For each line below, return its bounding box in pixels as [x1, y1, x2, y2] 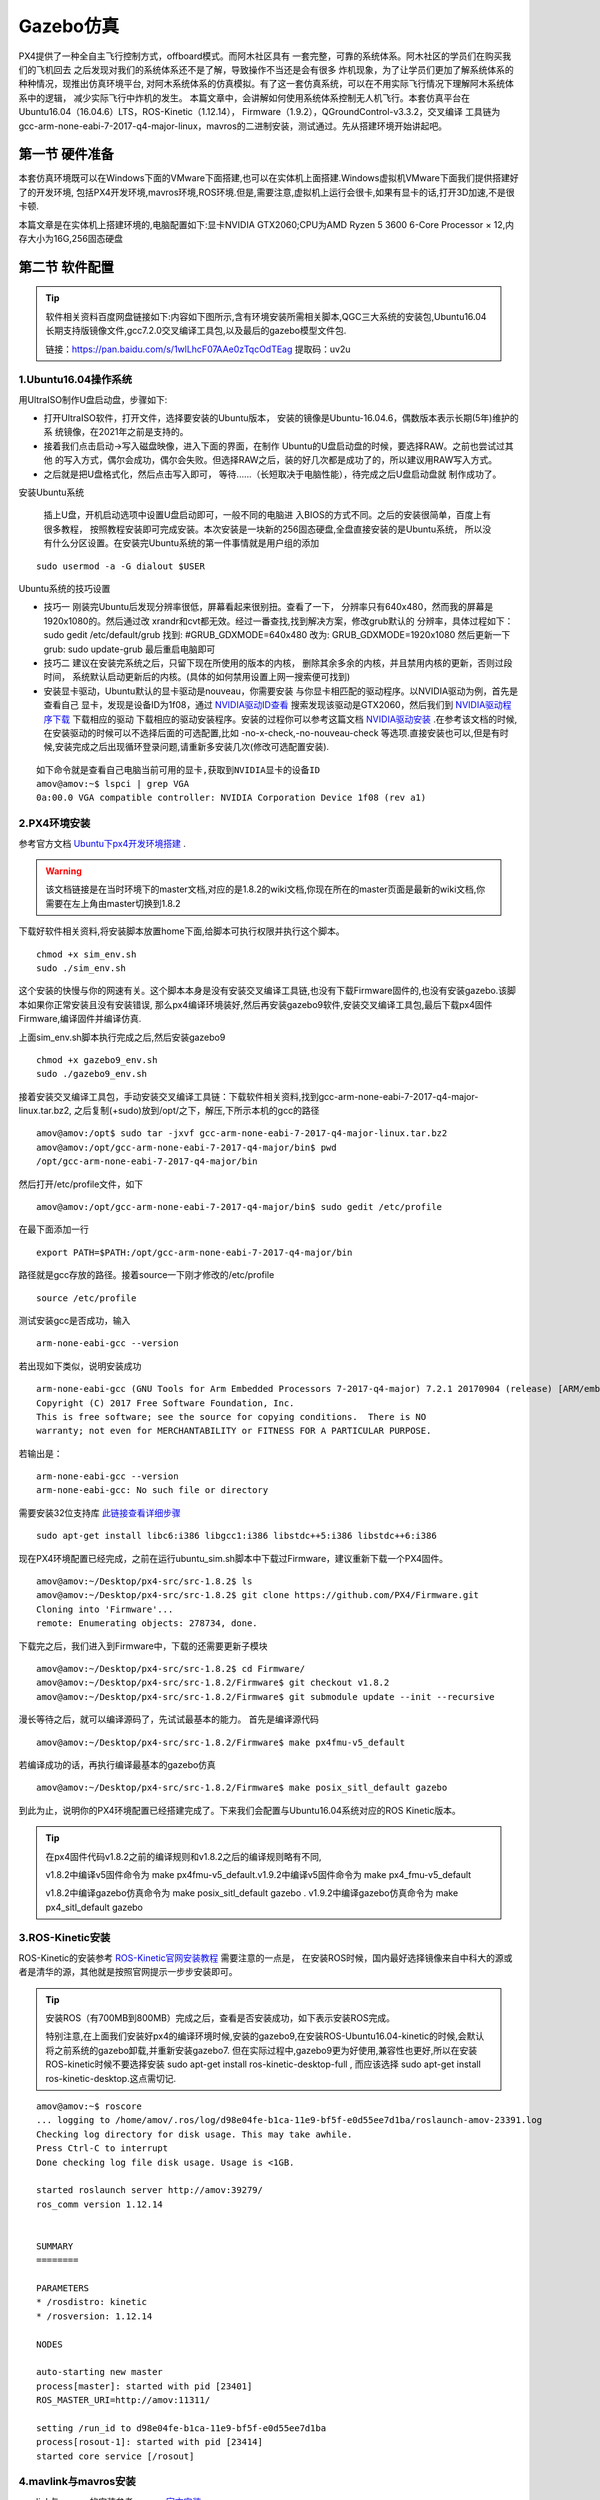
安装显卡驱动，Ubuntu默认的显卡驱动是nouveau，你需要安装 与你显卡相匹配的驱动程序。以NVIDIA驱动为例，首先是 [43, 685, 519, 697]
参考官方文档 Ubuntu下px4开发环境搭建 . [18, 837, 187, 849]
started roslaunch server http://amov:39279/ [36, 2185, 264, 2196]
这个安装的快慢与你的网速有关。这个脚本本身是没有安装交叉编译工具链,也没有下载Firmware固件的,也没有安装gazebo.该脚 [18, 985, 517, 997]
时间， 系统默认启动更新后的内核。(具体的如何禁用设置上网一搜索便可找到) [43, 671, 351, 683]
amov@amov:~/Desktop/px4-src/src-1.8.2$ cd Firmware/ [36, 1663, 305, 1674]
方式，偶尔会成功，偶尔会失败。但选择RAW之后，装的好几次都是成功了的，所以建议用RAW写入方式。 [80, 454, 498, 466]
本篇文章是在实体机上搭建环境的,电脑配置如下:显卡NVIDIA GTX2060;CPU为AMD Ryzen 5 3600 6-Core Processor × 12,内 [18, 218, 515, 230]
